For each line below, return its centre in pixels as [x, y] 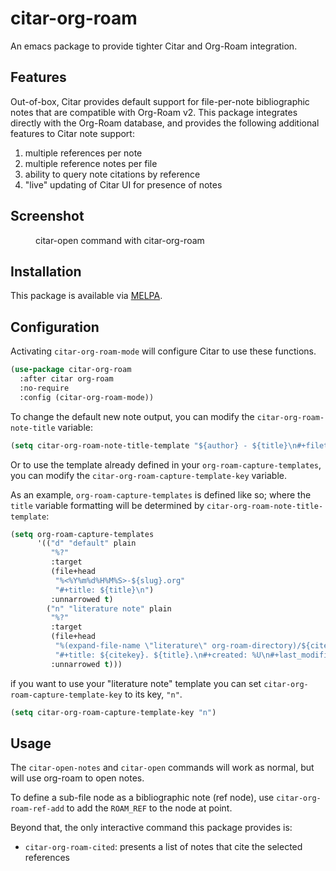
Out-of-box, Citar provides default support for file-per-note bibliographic [160, 101]
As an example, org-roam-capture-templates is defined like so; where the [161, 494]
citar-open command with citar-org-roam [120, 240]
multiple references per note [83, 153]
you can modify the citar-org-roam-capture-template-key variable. [148, 475]
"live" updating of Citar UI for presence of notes [123, 184]
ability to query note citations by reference [112, 174]
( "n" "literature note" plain [109, 608]
